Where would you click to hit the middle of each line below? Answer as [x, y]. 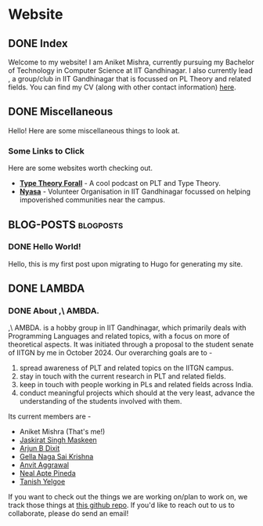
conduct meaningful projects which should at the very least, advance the [137, 393]
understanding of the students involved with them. [101, 401]
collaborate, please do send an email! [68, 513]
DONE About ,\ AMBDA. [54, 311]
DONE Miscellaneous [61, 112]
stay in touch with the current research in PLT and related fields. [122, 376]
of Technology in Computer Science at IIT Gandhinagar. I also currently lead [130, 71]
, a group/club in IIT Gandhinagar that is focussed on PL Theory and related [130, 79]
